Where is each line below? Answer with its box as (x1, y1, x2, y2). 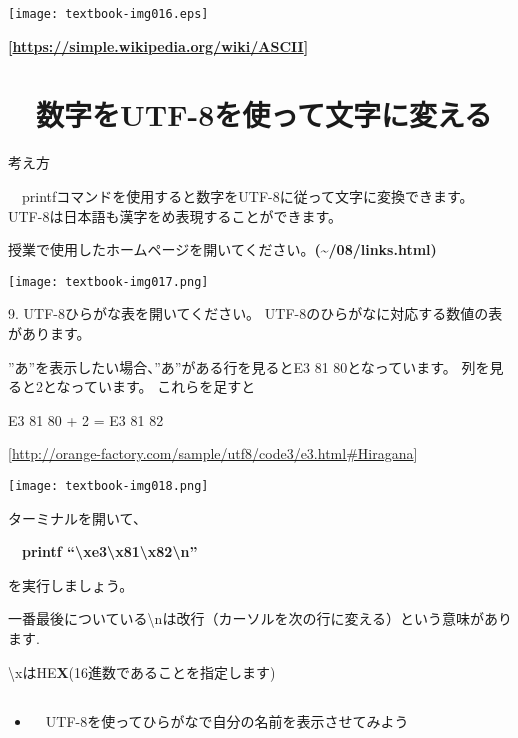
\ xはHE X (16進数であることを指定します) (8, 661, 276, 682)
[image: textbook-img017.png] (8, 274, 209, 289)
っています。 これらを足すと (70, 376, 256, 397)
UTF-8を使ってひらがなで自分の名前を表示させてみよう (45, 710, 409, 731)
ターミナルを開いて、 (8, 507, 147, 528)
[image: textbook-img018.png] (8, 478, 209, 493)
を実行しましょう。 (8, 574, 134, 595)
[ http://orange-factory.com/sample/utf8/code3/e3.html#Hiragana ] (8, 443, 418, 464)
